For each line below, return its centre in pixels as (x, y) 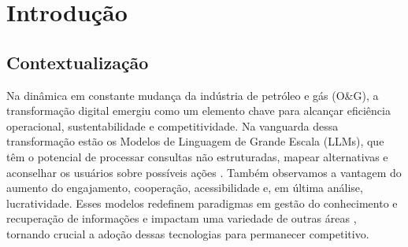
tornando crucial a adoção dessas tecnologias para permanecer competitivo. (188, 233)
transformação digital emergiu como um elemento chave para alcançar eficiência (198, 111)
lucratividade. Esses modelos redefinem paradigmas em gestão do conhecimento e (202, 203)
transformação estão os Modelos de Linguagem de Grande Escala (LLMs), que (195, 141)
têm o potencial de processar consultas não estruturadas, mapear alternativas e (197, 156)
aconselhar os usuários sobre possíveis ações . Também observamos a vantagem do (204, 172)
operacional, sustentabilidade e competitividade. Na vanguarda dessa (172, 125)
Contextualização (78, 62)
